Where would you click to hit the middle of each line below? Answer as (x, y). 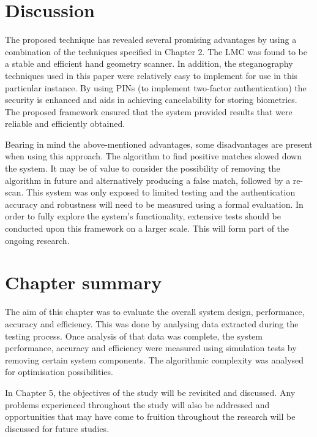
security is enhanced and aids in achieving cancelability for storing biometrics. (151, 100)
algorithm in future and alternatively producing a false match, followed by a (148, 180)
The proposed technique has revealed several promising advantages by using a (151, 40)
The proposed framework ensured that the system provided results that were (149, 111)
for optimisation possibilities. (59, 372)
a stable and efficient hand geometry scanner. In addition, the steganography (149, 63)
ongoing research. (37, 240)
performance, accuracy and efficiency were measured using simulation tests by (151, 348)
